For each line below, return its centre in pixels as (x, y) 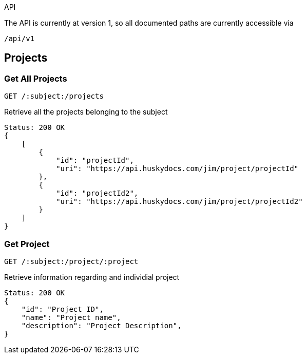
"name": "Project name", (71, 317)
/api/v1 (20, 39)
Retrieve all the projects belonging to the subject (86, 112)
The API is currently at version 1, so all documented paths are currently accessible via (149, 23)
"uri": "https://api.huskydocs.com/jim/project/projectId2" (179, 202)
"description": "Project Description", (101, 325)
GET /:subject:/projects (54, 96)
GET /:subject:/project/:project (71, 261)
